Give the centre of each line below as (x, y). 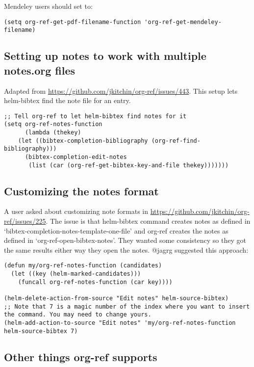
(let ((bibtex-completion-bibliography (83, 141)
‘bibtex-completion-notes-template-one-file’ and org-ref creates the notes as (116, 230)
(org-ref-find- (176, 141)
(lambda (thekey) (53, 132)
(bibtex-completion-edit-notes (76, 157)
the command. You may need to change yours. (78, 315)
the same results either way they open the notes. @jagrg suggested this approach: (126, 249)
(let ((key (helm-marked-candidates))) (76, 274)
